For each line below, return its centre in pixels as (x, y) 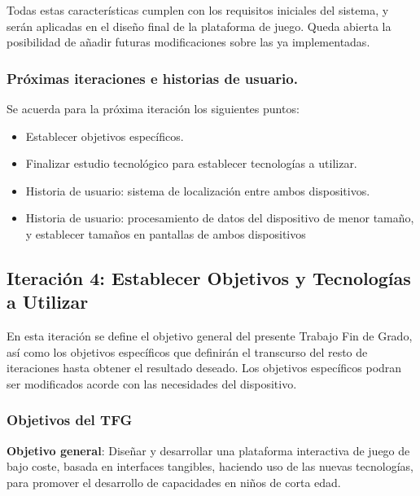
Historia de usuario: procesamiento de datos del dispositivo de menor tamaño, (220, 218)
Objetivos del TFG (70, 420)
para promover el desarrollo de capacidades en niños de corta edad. (174, 482)
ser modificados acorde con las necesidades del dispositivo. (152, 383)
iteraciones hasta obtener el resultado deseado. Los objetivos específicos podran (204, 368)
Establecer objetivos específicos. (105, 136)
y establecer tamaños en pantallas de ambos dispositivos (166, 233)
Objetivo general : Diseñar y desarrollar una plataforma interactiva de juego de (208, 450)
